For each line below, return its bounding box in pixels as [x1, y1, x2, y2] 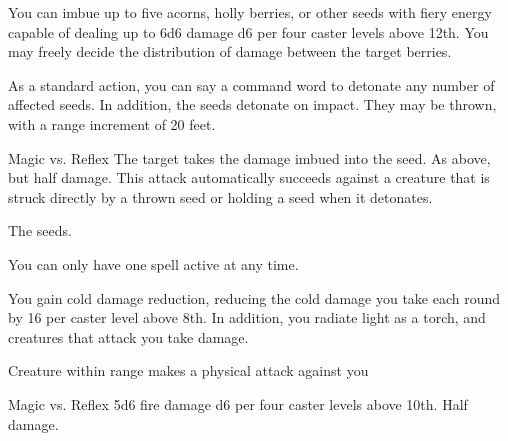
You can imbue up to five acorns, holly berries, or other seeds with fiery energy [8, 2, 492, 22]
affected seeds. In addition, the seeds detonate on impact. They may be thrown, [8, 94, 497, 115]
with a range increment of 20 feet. [8, 113, 216, 134]
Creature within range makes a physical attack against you [8, 360, 369, 381]
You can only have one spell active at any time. [8, 253, 299, 274]
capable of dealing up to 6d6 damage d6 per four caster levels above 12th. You [8, 21, 489, 42]
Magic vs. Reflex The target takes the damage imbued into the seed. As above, [8, 147, 491, 168]
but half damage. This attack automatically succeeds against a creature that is [8, 167, 490, 188]
